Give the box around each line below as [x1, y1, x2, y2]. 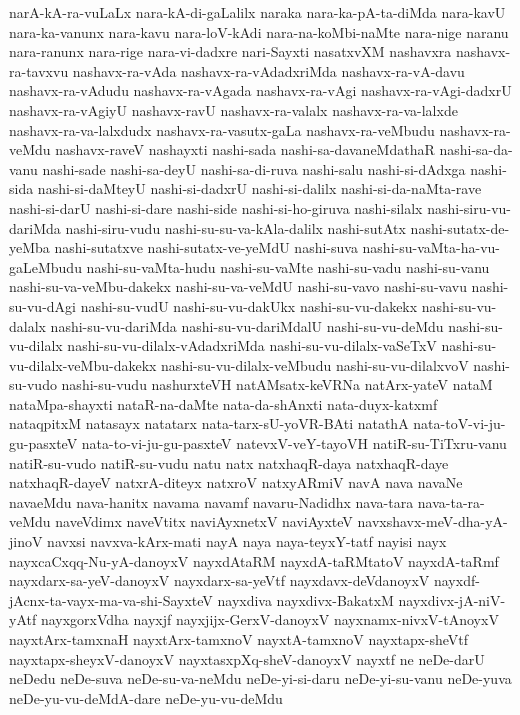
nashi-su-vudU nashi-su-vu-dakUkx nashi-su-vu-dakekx [80, 295, 418, 316]
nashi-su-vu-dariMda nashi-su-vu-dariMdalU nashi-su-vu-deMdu [50, 315, 444, 336]
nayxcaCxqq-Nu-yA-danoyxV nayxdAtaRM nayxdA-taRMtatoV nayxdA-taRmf [9, 550, 499, 571]
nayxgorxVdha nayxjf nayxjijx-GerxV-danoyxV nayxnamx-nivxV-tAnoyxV [40, 609, 499, 630]
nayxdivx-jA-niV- [398, 589, 506, 610]
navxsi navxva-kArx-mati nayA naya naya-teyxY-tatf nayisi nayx [47, 531, 447, 552]
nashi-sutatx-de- [410, 217, 510, 238]
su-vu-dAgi [9, 295, 76, 316]
